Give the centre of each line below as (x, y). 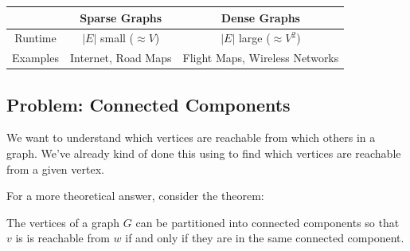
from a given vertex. (55, 169)
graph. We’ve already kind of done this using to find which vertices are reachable (204, 153)
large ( (254, 38)
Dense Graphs (260, 17)
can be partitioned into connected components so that (267, 222)
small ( (117, 38)
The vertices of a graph (63, 222)
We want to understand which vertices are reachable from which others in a (191, 137)
